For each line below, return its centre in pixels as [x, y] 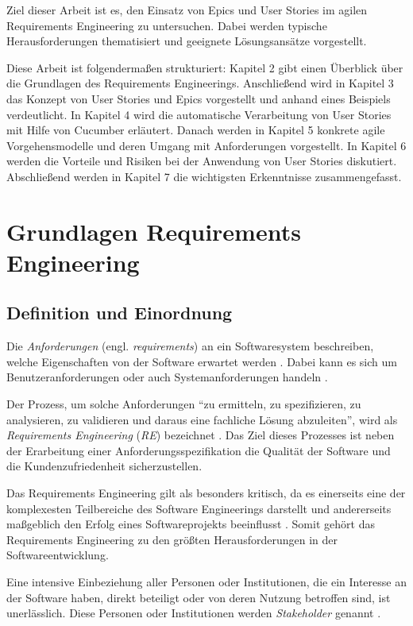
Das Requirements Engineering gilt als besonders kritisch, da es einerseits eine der [206, 493]
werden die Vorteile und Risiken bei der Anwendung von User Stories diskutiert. [202, 161]
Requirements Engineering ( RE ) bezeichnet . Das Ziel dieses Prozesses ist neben [201, 435]
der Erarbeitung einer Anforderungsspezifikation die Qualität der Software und [199, 450]
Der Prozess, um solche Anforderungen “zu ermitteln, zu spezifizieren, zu [184, 404]
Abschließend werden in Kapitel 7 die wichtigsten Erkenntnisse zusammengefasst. [204, 176]
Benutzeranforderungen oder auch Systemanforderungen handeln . [167, 377]
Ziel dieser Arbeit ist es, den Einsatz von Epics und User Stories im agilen [187, 10]
